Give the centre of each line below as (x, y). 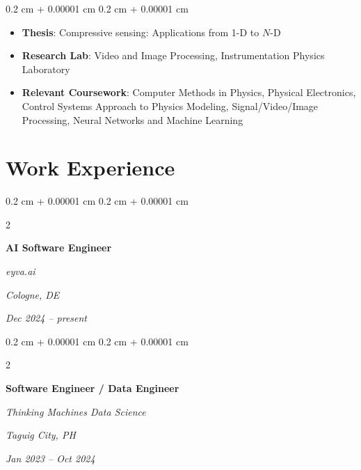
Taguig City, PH (41, 435)
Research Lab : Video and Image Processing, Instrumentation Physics (173, 55)
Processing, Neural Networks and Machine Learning (133, 119)
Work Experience (90, 167)
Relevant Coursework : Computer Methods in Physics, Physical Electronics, (189, 92)
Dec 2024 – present (47, 318)
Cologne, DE (33, 294)
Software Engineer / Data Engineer (93, 388)
